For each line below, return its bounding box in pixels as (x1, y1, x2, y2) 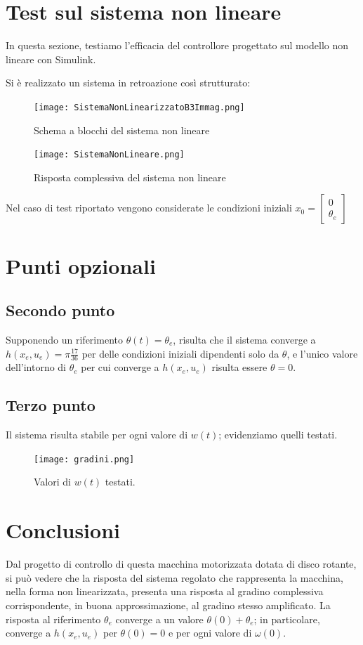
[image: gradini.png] (34, 454, 135, 464)
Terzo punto (6, 394, 95, 416)
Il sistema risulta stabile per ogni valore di (6, 427, 188, 442)
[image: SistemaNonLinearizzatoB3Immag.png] (34, 102, 245, 112)
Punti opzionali (6, 251, 156, 280)
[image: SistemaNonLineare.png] (34, 150, 185, 160)
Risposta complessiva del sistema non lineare (34, 169, 226, 184)
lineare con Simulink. (6, 51, 96, 66)
